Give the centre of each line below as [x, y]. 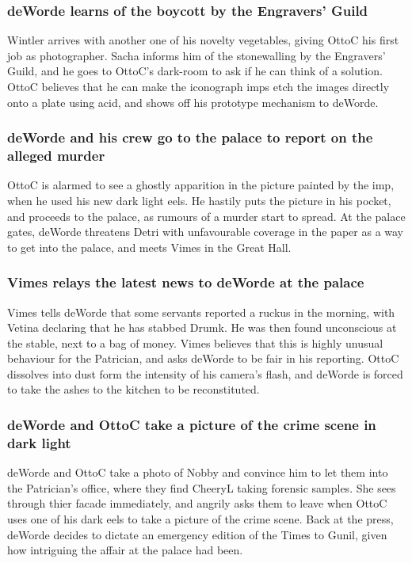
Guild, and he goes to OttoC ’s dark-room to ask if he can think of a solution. [195, 71]
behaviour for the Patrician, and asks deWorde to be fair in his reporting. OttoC [203, 358]
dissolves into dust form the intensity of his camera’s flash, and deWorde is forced [205, 373]
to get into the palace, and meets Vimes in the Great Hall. [149, 247]
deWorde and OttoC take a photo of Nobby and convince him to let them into [198, 472]
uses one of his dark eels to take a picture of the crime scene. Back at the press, [200, 519]
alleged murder [56, 156]
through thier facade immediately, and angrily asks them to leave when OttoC [197, 503]
